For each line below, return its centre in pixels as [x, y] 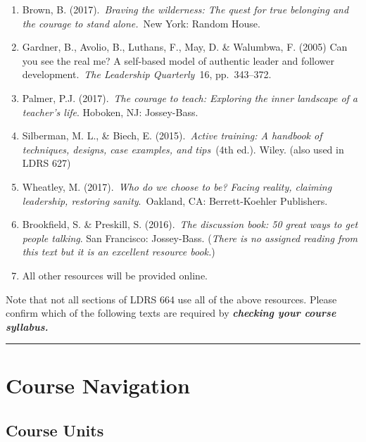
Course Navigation [98, 385]
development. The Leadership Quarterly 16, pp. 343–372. [147, 74]
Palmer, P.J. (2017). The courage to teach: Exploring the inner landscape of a [190, 97]
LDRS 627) [46, 163]
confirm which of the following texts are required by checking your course [171, 313]
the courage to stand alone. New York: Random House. [141, 23]
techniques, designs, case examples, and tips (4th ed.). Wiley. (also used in [183, 149]
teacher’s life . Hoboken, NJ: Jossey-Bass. [110, 112]
